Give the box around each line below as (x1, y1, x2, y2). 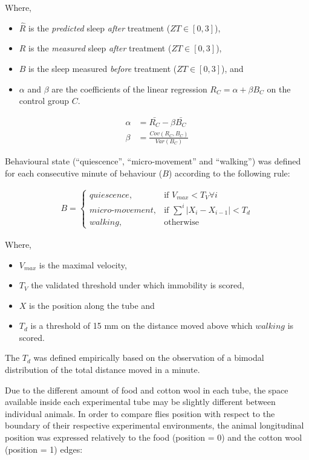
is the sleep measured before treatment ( (28, 62, 177, 74)
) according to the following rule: (168, 166, 290, 179)
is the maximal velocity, (39, 258, 127, 271)
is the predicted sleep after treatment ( (28, 21, 171, 34)
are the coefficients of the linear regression (51, 82, 207, 95)
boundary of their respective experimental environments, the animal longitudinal (5, 419, 304, 432)
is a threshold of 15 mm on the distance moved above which (30, 319, 253, 332)
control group (19, 94, 69, 107)
